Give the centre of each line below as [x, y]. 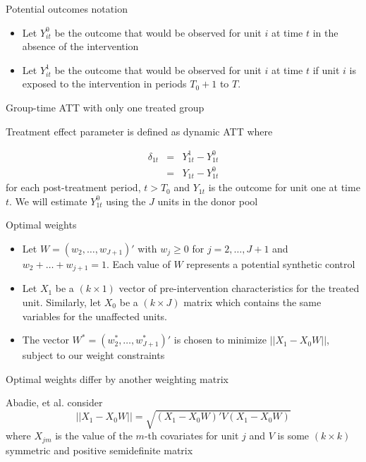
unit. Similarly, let [62, 302]
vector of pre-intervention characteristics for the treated [239, 288]
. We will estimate [48, 201]
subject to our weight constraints [93, 355]
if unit [326, 69]
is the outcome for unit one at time [284, 187]
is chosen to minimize [220, 340]
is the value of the [94, 436]
